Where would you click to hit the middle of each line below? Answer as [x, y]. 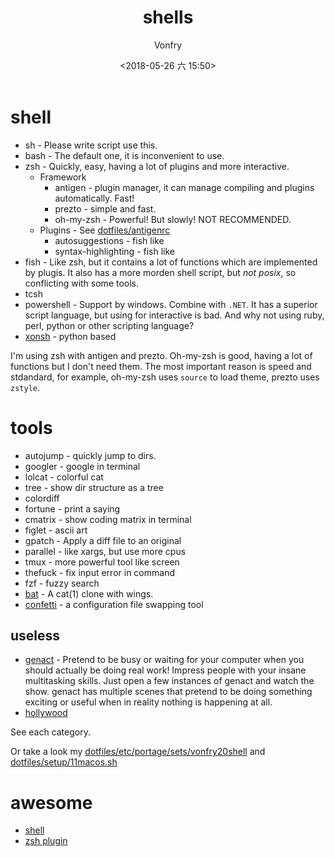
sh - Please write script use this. [91, 145]
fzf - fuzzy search [62, 583]
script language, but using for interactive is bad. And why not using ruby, [174, 315]
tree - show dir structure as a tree [94, 487]
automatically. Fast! [94, 198]
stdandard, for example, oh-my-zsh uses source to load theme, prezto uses [165, 377]
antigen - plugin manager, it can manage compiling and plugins [184, 187]
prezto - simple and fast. [105, 208]
